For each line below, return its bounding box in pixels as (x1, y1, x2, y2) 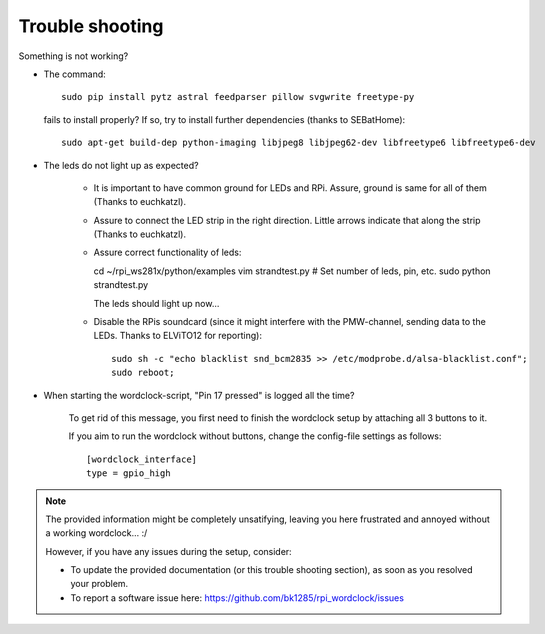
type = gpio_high (86, 468, 171, 479)
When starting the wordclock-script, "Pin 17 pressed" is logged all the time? (43, 389, 355, 401)
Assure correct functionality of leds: (93, 246, 242, 259)
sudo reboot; (111, 367, 175, 379)
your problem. (70, 578, 129, 590)
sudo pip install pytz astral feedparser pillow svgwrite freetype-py (61, 91, 415, 103)
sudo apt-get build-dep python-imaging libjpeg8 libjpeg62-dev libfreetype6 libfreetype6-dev (61, 137, 536, 149)
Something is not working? (18, 50, 129, 62)
